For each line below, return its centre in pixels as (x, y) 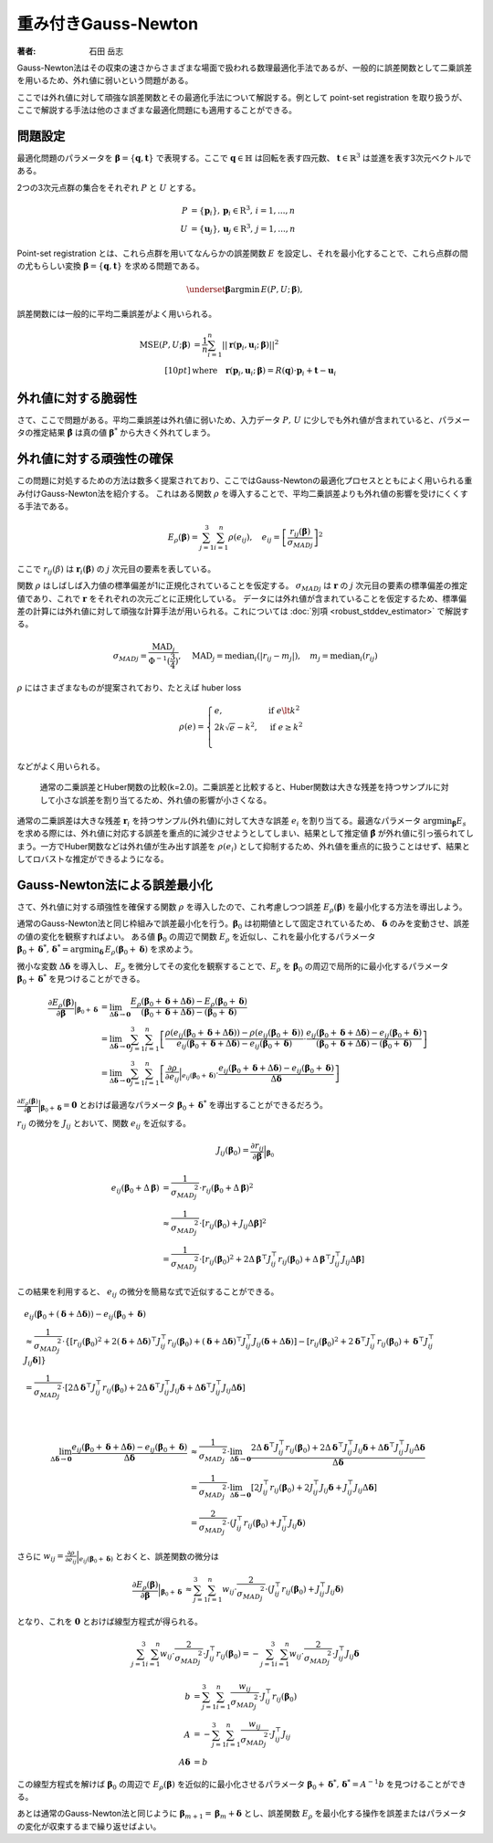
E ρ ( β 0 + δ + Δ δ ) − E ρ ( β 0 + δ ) (189, 1002)
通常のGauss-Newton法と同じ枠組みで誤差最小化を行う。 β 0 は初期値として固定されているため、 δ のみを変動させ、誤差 (243, 925)
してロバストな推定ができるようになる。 (93, 859)
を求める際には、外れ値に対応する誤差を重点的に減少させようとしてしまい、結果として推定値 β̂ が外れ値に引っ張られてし (245, 833)
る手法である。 (45, 506)
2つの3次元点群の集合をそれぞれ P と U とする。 (109, 187)
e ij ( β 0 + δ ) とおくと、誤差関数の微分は (149, 1558)
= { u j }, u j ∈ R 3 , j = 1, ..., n (243, 229)
